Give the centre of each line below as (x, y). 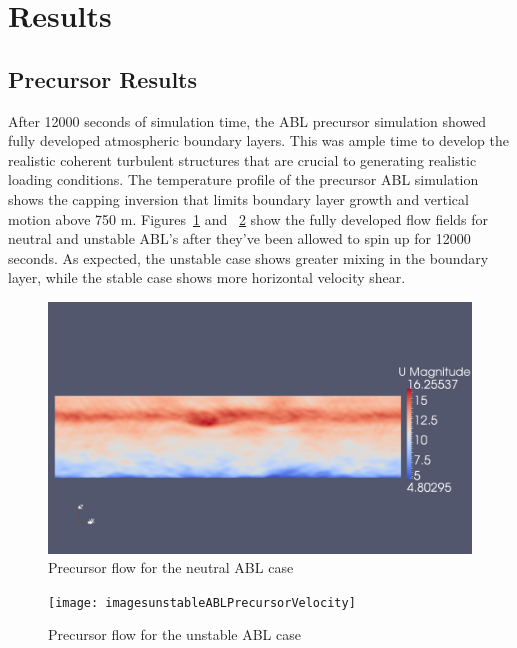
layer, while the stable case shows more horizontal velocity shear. (207, 277)
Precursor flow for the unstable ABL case (174, 634)
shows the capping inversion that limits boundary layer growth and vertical (238, 198)
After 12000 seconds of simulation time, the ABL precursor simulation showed (247, 120)
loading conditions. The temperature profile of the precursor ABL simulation (243, 179)
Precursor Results (102, 78)
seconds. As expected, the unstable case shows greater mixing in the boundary (248, 257)
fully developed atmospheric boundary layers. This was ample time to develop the (258, 140)
